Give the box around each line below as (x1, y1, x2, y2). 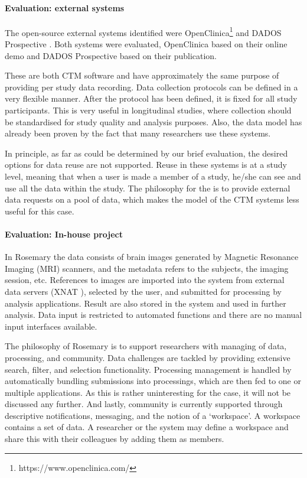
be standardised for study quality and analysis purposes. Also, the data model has (5, 115, 302, 128)
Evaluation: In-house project (5, 227, 123, 240)
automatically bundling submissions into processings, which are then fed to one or (5, 375, 301, 387)
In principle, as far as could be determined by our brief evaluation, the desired (5, 147, 288, 159)
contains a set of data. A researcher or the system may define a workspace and (5, 421, 289, 433)
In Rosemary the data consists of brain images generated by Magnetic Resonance (5, 251, 299, 263)
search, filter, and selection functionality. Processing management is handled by (5, 363, 292, 375)
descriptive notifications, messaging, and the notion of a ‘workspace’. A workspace (5, 409, 301, 421)
